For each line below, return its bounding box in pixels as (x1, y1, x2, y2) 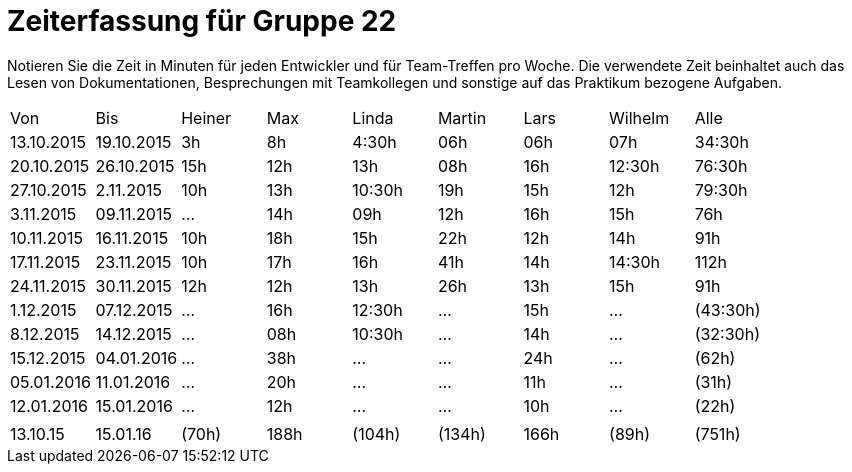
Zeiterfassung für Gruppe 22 (7, 4, 397, 38)
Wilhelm (609, 107, 670, 128)
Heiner (181, 107, 232, 128)
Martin (437, 107, 487, 128)
